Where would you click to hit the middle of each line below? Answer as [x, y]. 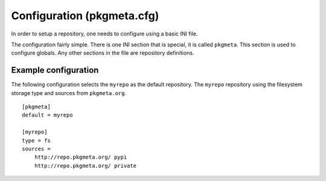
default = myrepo [47, 115]
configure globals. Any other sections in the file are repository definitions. [103, 53]
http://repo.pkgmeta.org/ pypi [81, 157]
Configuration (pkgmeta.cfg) [85, 16]
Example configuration [55, 70]
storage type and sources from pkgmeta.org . [69, 93]
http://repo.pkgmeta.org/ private [85, 166]
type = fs [36, 140]
